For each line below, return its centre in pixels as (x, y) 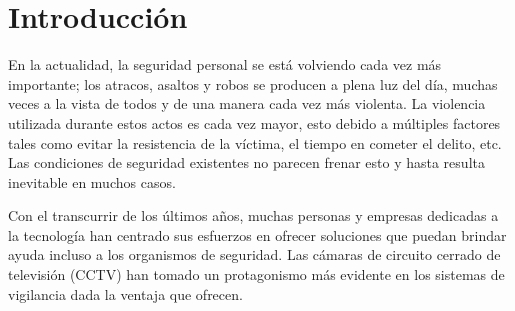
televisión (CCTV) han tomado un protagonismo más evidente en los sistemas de (256, 274)
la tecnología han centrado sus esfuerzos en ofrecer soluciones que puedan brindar (257, 234)
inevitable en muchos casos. (92, 181)
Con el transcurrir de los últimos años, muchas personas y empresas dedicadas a (253, 215)
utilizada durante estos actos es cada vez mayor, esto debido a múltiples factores (254, 122)
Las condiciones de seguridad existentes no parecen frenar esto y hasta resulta (246, 162)
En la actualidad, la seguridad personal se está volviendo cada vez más (225, 64)
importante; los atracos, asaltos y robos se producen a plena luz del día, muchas (253, 83)
